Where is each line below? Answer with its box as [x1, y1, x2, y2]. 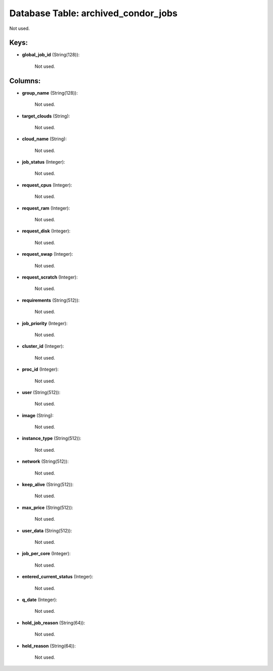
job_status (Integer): [22, 159, 65, 165]
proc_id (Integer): [22, 366, 59, 372]
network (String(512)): [22, 458, 69, 464]
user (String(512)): [22, 389, 61, 395]
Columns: [9, 76, 41, 85]
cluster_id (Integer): [22, 343, 64, 349]
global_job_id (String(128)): [22, 52, 80, 58]
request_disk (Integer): [22, 228, 71, 234]
